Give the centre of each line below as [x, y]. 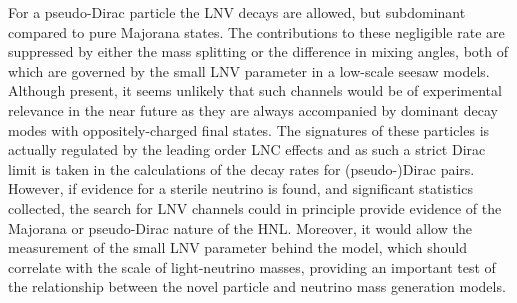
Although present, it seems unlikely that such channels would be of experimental [255, 90]
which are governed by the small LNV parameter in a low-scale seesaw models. [249, 70]
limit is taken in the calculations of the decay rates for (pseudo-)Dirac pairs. [241, 168]
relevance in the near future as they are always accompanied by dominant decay [253, 109]
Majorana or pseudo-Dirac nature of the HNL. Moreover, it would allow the [240, 227]
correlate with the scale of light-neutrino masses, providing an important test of [252, 266]
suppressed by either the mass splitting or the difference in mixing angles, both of [258, 51]
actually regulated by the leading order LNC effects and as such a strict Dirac [247, 149]
